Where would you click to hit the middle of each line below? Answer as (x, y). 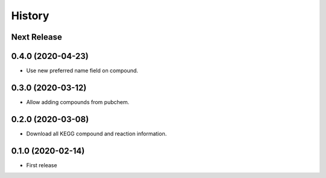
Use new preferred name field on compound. (82, 71)
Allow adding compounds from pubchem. (78, 102)
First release (42, 165)
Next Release (37, 37)
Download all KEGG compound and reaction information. (97, 133)
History (30, 16)
